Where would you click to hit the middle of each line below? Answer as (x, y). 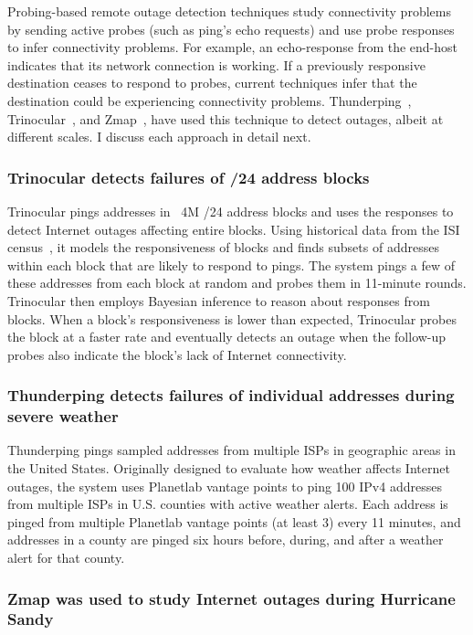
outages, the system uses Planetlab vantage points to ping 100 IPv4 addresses (225, 486)
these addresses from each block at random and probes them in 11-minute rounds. (237, 283)
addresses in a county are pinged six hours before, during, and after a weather (226, 540)
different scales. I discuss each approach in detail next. (159, 137)
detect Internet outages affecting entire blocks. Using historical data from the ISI (234, 229)
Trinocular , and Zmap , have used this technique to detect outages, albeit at (226, 118)
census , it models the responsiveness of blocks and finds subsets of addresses (223, 247)
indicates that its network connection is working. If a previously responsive (216, 64)
